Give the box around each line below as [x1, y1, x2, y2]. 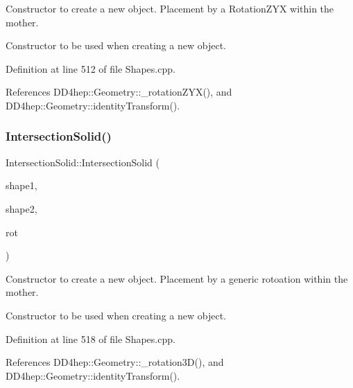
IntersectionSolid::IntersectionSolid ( [6, 155, 160, 169]
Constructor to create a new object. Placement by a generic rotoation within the [6, 271, 348, 285]
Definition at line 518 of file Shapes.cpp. [6, 331, 175, 346]
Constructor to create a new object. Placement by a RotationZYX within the [6, 1, 334, 15]
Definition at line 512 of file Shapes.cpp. [6, 61, 175, 76]
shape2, [6, 201, 37, 215]
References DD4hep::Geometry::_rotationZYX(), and [6, 85, 232, 99]
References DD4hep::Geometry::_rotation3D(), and [6, 355, 224, 369]
